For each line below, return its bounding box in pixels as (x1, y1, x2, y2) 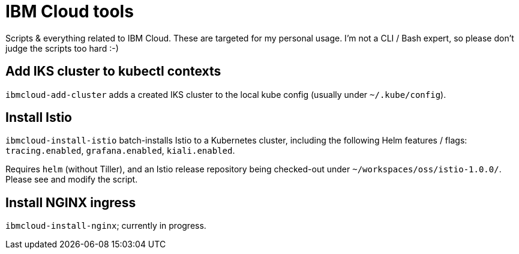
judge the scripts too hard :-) (5, 43, 119, 53)
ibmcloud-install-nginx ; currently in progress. (5, 220, 206, 231)
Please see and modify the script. (5, 174, 138, 185)
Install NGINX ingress (5, 195, 136, 210)
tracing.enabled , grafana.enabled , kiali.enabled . (5, 145, 235, 156)
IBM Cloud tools (5, 1, 134, 22)
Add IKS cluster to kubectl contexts (5, 64, 221, 79)
